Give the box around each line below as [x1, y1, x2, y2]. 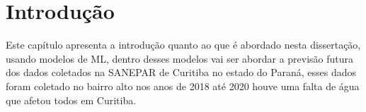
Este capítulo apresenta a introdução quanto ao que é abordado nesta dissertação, [6, 37, 361, 52]
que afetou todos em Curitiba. [6, 92, 137, 107]
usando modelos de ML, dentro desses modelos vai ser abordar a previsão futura [6, 51, 354, 66]
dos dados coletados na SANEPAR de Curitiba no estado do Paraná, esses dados [6, 65, 356, 80]
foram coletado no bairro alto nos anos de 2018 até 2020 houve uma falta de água [6, 78, 360, 93]
